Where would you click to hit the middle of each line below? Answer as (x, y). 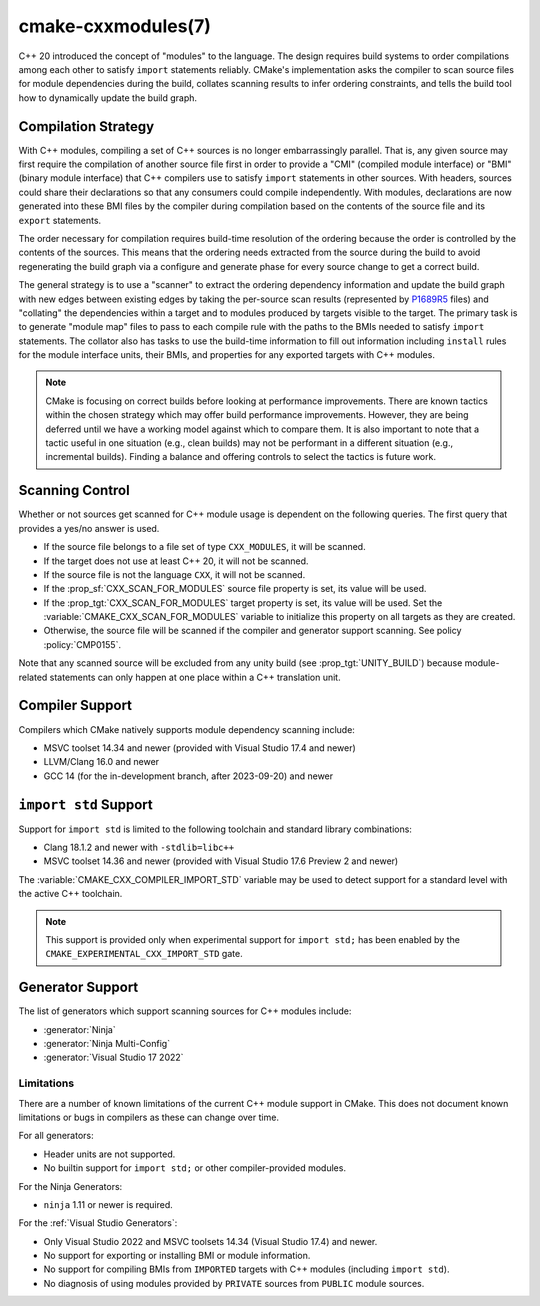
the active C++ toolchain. (70, 894)
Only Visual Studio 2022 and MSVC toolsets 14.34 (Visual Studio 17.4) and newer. (210, 1241)
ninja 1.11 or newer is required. (108, 1204)
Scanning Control (74, 490)
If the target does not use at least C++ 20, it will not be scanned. (176, 561)
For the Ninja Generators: (70, 1186)
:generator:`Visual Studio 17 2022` (113, 1057)
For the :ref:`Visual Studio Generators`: (98, 1223)
